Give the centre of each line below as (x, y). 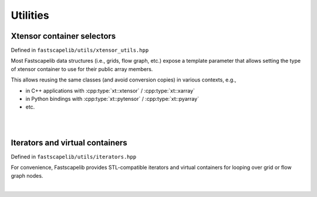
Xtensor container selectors (63, 36)
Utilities (30, 15)
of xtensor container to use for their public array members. (82, 69)
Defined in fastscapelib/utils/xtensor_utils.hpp (80, 50)
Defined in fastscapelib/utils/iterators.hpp (74, 157)
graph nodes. (27, 175)
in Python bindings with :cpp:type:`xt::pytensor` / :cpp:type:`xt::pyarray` (112, 99)
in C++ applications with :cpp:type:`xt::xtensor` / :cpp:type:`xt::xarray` (110, 90)
